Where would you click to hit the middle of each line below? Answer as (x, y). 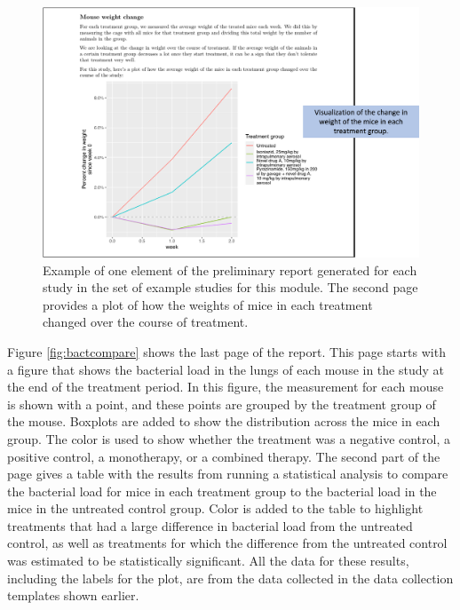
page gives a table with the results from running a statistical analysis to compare (228, 474)
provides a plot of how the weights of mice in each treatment (208, 304)
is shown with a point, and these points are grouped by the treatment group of (222, 404)
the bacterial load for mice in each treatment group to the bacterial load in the (222, 491)
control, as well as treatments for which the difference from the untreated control (227, 543)
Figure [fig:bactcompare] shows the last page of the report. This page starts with (226, 351)
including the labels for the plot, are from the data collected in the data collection (230, 578)
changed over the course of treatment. (146, 322)
